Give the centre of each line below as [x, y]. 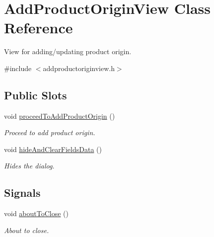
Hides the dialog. [29, 166]
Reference [38, 28]
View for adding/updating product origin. [68, 51]
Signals [22, 193]
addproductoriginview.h [79, 68]
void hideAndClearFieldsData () [53, 149]
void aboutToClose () [36, 213]
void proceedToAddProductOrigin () [60, 116]
